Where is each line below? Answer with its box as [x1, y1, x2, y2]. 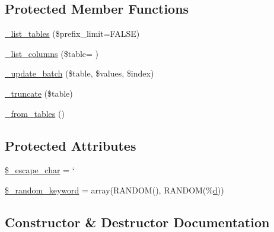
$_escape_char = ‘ [5, 164, 75, 176]
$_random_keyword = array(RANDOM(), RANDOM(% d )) [5, 183, 224, 196]
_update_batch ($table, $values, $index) [5, 67, 154, 80]
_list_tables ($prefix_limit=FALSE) [5, 27, 140, 40]
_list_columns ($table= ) [5, 47, 99, 59]
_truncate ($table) [5, 87, 73, 99]
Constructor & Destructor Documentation [5, 212, 270, 231]
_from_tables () [5, 107, 65, 119]
